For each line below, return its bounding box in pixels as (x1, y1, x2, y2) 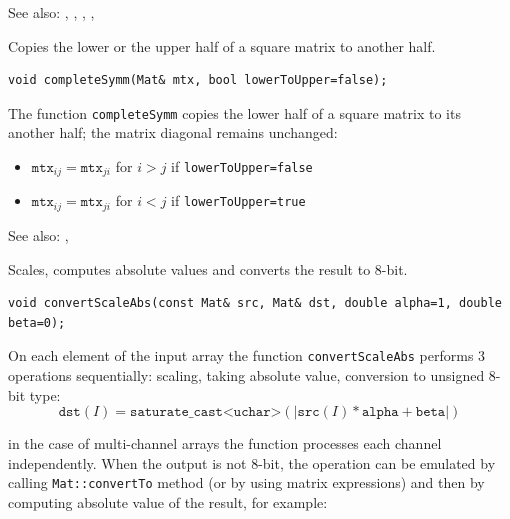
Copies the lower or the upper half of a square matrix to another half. (8, 35, 436, 56)
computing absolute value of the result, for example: (8, 492, 328, 512)
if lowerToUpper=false (171, 156, 313, 177)
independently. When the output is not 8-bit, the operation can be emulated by (8, 452, 496, 473)
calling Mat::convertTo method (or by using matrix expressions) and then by (8, 472, 485, 493)
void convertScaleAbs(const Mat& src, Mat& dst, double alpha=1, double (8, 296, 502, 311)
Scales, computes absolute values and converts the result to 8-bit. (8, 258, 408, 279)
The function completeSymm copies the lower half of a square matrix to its (8, 102, 461, 123)
